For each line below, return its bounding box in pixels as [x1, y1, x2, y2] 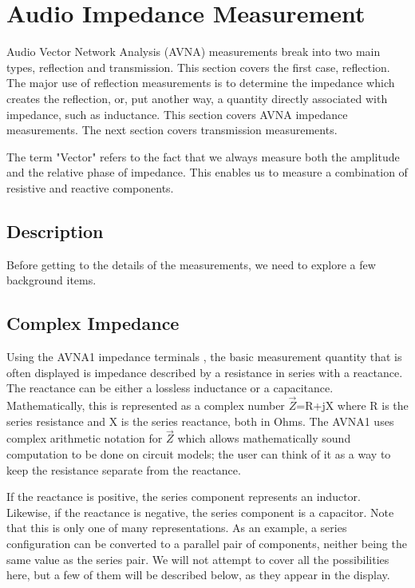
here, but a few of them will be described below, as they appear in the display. [6, 566, 390, 583]
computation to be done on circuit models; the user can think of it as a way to [6, 446, 391, 463]
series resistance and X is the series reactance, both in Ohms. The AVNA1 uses [6, 412, 394, 429]
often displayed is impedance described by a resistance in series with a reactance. [6, 364, 403, 380]
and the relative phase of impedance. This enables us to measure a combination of [6, 164, 408, 181]
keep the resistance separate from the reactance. [6, 461, 241, 478]
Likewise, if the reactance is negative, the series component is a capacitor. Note [6, 503, 394, 520]
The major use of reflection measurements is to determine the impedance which [6, 74, 395, 91]
